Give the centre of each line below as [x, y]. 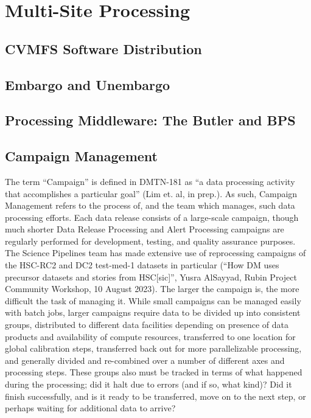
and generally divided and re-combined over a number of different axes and [145, 360]
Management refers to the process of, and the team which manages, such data [150, 205]
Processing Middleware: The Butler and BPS [150, 120]
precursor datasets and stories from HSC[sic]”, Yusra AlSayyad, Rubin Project [151, 277]
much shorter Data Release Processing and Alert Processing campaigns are [145, 229]
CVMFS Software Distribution [103, 48]
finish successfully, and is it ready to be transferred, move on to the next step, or [155, 396]
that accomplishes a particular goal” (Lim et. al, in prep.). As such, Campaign [151, 193]
